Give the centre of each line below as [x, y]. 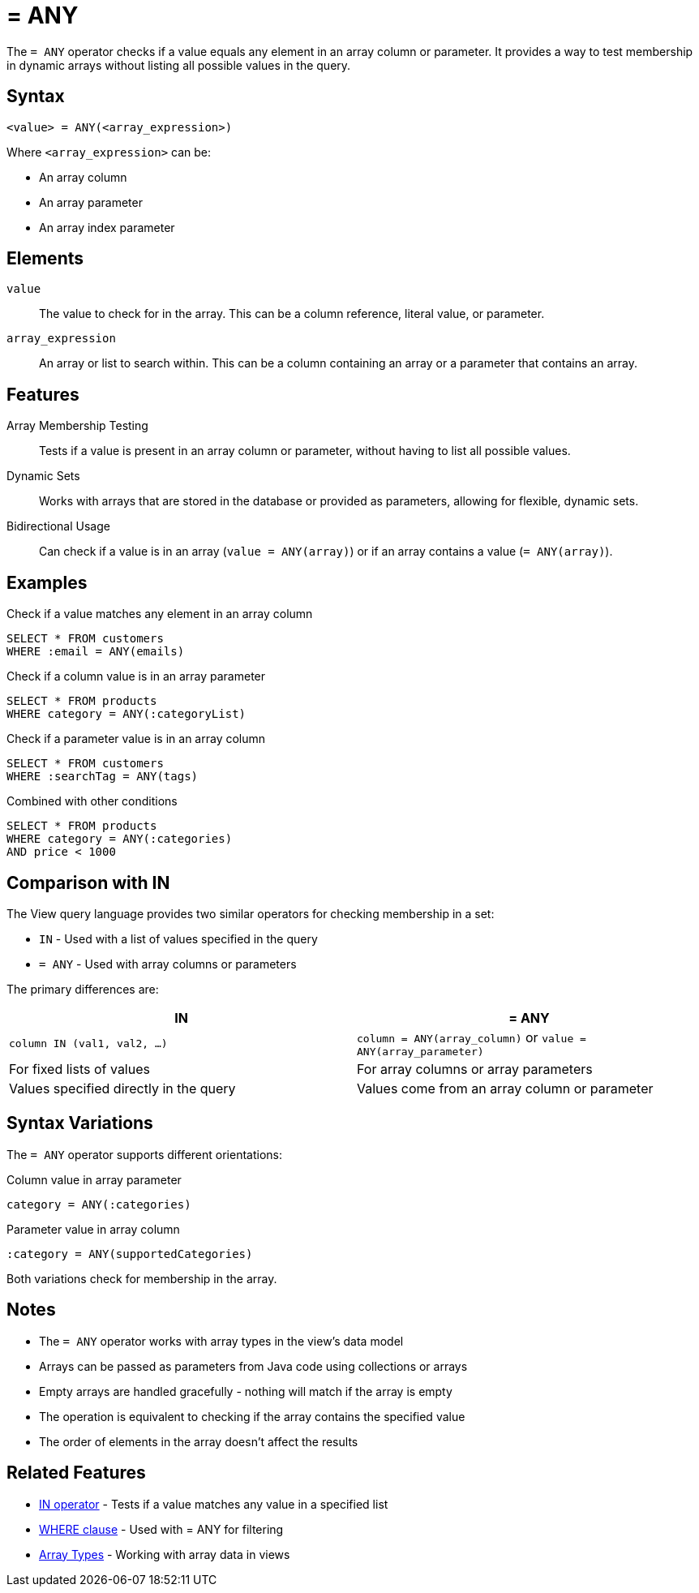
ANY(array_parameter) [420, 1051]
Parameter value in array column [93, 1229]
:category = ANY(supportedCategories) [130, 1254]
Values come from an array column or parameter [505, 1088]
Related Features [76, 1473]
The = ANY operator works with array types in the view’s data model [221, 1341]
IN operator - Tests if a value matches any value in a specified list [214, 1504]
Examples [47, 582]
